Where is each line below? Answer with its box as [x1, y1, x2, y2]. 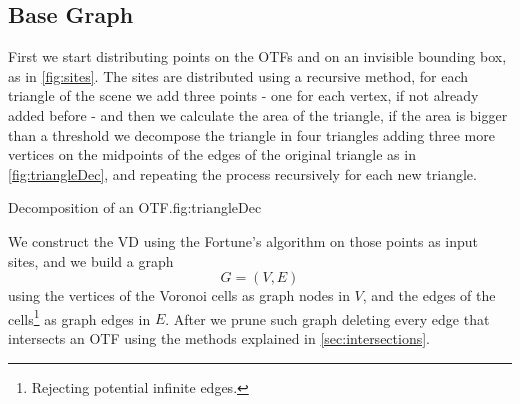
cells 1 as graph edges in [8, 305, 151, 329]
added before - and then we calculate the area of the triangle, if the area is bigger [8, 104, 508, 125]
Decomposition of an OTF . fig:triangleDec [8, 197, 262, 218]
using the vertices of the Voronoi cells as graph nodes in [8, 285, 350, 306]
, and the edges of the [362, 285, 496, 306]
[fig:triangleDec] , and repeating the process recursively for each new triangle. [8, 163, 477, 184]
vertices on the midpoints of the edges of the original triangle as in [8, 144, 416, 165]
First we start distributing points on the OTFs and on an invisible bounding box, [8, 46, 507, 67]
